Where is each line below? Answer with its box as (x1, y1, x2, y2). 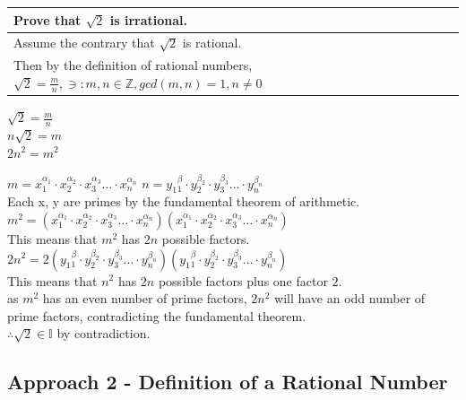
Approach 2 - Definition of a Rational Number (7, 368, 448, 396)
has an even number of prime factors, (42, 289, 247, 308)
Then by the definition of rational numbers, (13, 56, 253, 74)
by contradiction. (56, 324, 151, 343)
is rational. (182, 33, 242, 52)
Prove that (13, 10, 82, 29)
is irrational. (109, 10, 188, 29)
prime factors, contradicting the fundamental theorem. (7, 306, 306, 325)
